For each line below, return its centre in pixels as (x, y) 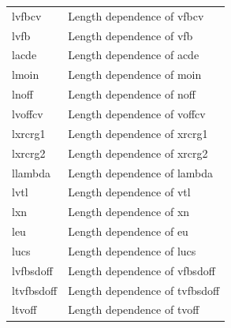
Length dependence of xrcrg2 (138, 153)
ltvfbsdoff (35, 290)
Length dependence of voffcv (137, 113)
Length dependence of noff (132, 94)
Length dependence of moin (135, 75)
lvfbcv (27, 15)
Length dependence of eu (128, 231)
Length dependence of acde (134, 55)
